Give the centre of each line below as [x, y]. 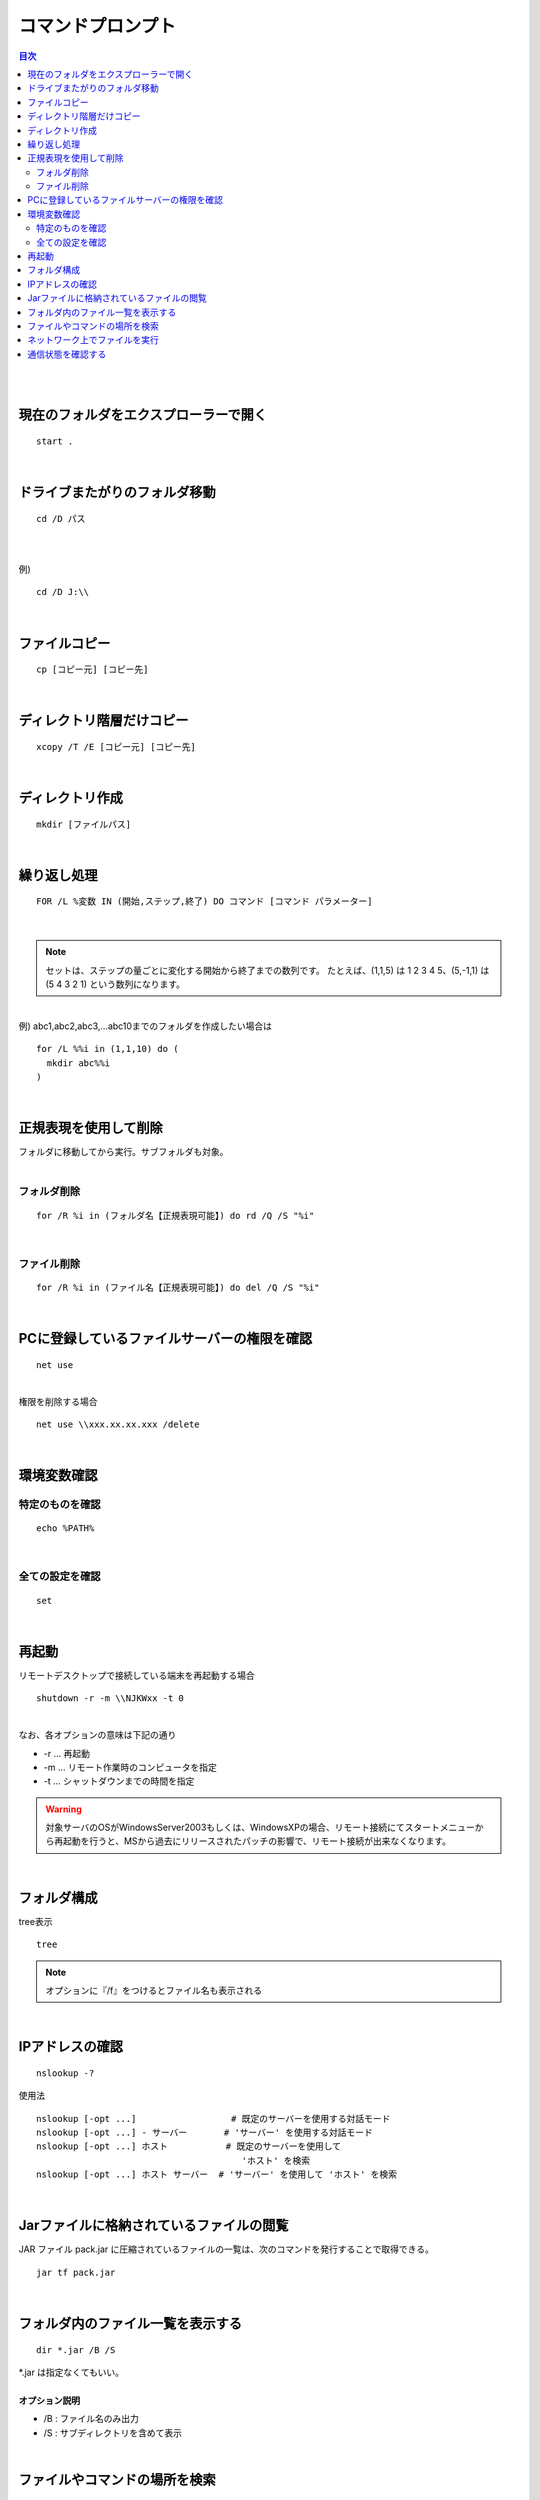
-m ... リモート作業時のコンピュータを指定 [130, 1767]
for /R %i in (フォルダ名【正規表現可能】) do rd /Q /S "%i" [175, 1215]
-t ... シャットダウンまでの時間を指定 [119, 1781]
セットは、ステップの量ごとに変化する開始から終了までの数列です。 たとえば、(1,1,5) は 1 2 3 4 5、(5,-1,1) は [267, 970]
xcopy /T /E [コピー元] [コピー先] [116, 746]
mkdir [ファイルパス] [84, 824]
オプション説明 [49, 2400]
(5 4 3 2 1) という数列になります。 [115, 984]
